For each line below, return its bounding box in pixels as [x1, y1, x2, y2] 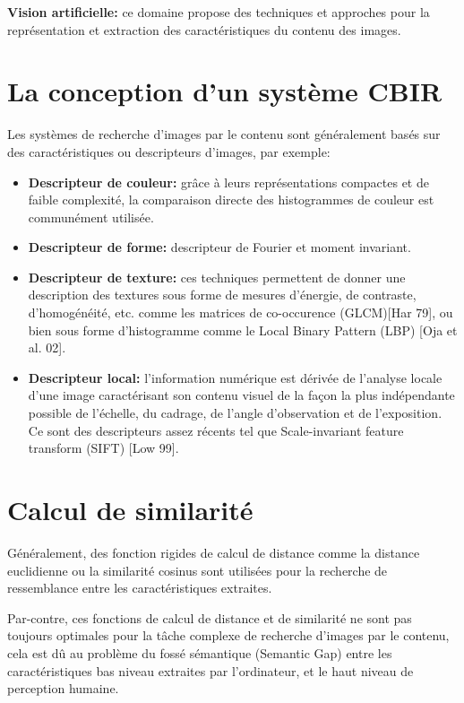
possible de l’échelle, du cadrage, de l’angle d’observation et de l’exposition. [28, 404, 443, 422]
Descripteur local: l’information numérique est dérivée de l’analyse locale [28, 368, 443, 386]
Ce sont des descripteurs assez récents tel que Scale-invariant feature [28, 421, 404, 439]
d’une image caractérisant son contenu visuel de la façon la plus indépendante [28, 386, 455, 404]
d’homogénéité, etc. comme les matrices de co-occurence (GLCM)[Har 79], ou [28, 303, 453, 322]
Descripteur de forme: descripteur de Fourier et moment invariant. [28, 238, 411, 256]
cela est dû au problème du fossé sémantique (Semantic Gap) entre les [7, 643, 392, 662]
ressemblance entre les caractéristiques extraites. [7, 578, 272, 597]
